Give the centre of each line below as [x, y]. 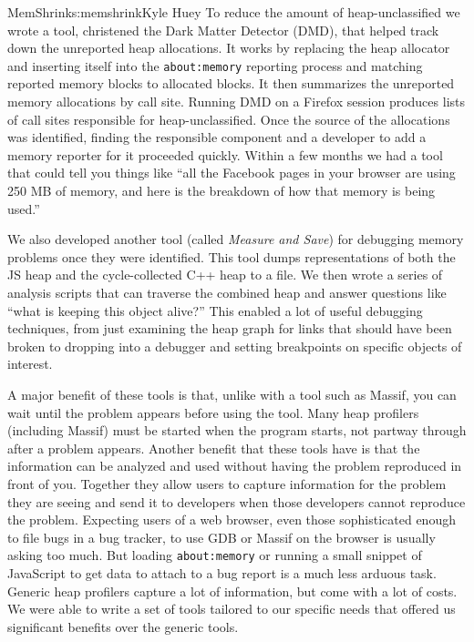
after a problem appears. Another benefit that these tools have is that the [214, 448]
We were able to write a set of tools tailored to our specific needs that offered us [232, 609]
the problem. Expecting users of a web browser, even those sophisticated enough [232, 520]
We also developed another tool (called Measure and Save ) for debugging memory [236, 239]
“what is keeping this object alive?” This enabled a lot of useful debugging [215, 310]
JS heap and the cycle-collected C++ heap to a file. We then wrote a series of [225, 275]
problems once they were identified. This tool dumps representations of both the [232, 256]
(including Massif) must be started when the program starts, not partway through [237, 430]
